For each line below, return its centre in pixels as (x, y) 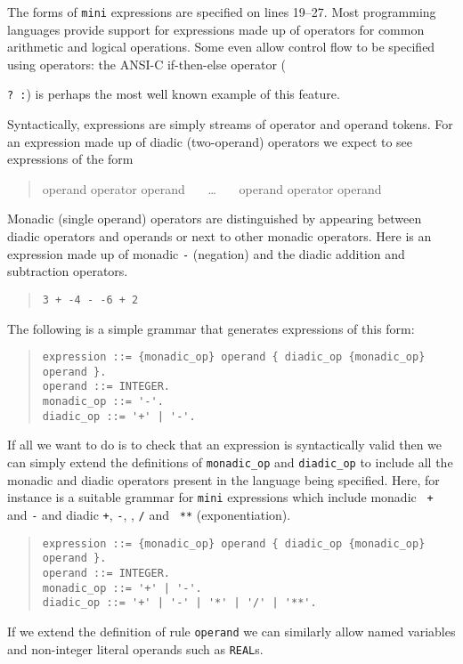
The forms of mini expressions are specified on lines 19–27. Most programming (222, 12)
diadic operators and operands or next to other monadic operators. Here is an (219, 236)
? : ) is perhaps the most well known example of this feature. (174, 94)
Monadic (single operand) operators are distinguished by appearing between (215, 219)
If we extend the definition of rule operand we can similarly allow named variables (231, 631)
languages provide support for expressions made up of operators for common (216, 29)
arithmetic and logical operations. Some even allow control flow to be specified (221, 47)
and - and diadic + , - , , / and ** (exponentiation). (149, 514)
